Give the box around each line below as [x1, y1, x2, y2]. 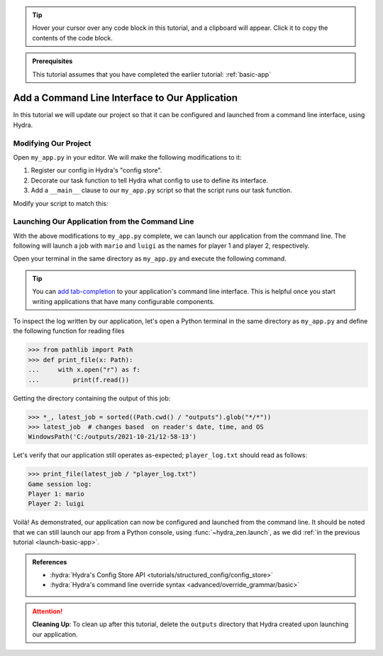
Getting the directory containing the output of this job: [13, 394, 171, 403]
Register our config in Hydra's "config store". [30, 166, 162, 175]
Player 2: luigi [28, 500, 85, 508]
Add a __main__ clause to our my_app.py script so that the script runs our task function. [30, 186, 292, 195]
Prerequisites [32, 57, 73, 65]
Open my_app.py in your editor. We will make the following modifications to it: [13, 153, 242, 161]
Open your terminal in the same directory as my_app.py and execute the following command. [13, 254, 287, 263]
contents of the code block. [32, 33, 113, 42]
